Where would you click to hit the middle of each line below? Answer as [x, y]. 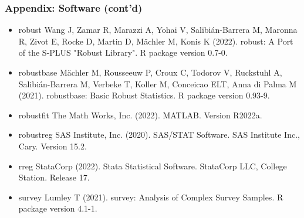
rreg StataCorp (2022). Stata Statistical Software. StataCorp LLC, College [153, 166]
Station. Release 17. [54, 177]
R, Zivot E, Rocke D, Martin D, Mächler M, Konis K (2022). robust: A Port [156, 41]
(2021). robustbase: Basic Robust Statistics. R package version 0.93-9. [144, 95]
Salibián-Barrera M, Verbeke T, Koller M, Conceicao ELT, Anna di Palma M [158, 84]
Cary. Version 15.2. [53, 146]
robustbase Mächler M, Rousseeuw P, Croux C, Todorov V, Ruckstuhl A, [150, 72]
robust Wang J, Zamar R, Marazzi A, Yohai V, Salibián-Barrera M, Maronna [158, 30]
